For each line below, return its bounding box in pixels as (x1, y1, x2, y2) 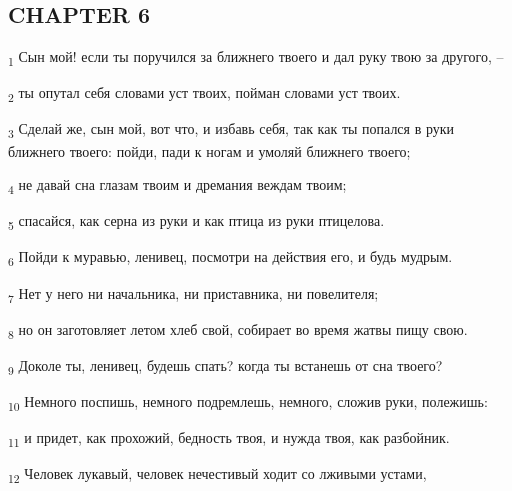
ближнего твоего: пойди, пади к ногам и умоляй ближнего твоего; (8, 140, 411, 161)
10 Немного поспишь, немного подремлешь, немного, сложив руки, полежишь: (8, 390, 488, 414)
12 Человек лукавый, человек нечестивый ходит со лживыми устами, (8, 463, 427, 486)
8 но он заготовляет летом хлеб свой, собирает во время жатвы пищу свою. (8, 318, 468, 342)
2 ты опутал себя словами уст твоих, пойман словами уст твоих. (8, 82, 401, 106)
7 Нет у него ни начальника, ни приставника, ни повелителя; (8, 282, 379, 306)
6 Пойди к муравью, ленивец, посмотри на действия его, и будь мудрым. (8, 246, 453, 270)
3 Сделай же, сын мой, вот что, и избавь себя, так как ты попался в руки (8, 118, 455, 142)
